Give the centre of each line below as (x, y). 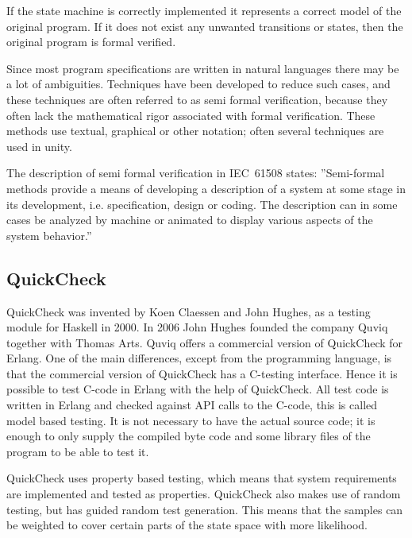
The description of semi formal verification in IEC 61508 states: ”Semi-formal (196, 173)
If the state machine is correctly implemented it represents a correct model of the (204, 10)
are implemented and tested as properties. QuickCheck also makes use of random (204, 494)
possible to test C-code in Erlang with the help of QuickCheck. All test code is (198, 389)
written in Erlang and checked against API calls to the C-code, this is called (192, 405)
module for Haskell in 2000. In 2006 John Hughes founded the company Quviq (197, 327)
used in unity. (39, 146)
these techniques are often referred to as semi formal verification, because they (197, 99)
